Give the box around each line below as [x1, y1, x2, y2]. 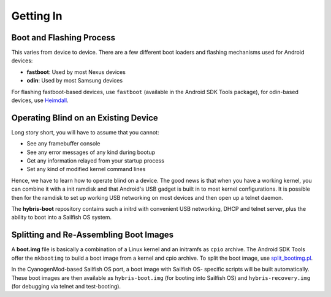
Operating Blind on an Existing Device [11, 112, 159, 123]
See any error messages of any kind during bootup [26, 148, 156, 156]
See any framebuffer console [26, 140, 101, 147]
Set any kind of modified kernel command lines [26, 166, 146, 173]
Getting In [11, 9, 63, 23]
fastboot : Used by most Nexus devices [26, 68, 126, 76]
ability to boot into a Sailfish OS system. [11, 214, 112, 221]
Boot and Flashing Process [11, 32, 116, 43]
